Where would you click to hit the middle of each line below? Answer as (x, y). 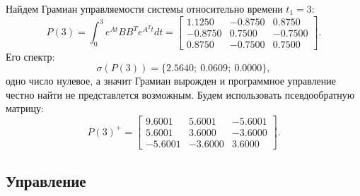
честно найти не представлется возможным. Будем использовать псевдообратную (180, 94)
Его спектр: (30, 56)
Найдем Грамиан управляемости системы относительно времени (144, 8)
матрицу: (25, 108)
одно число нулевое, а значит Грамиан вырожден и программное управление (171, 81)
